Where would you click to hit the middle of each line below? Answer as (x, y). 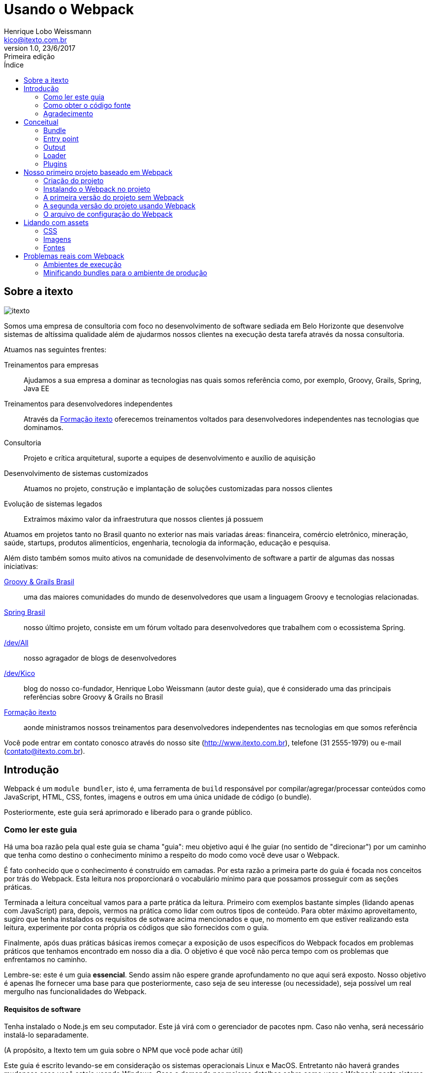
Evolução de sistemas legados (53, 503)
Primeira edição (30, 56)
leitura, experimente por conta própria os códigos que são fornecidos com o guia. (137, 928)
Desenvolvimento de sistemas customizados (76, 473)
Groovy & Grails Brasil (39, 581)
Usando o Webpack (69, 9)
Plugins (55, 164)
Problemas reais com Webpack (74, 256)
